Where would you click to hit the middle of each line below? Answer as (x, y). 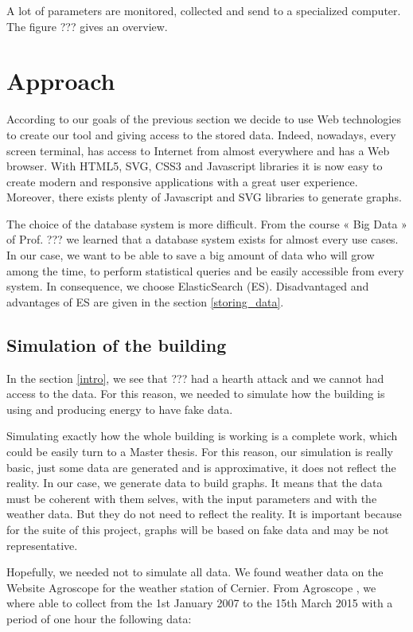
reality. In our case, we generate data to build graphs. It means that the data (195, 483)
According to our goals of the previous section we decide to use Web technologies (204, 119)
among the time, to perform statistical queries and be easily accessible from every (205, 270)
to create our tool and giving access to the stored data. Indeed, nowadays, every (201, 134)
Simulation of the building (117, 344)
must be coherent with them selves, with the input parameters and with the (192, 498)
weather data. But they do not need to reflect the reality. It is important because (204, 514)
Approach (61, 81)
